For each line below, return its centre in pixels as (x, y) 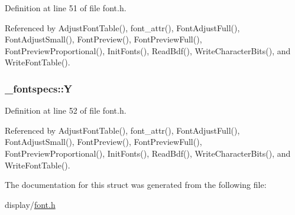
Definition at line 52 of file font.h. (66, 110)
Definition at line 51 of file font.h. (66, 8)
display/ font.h (30, 204)
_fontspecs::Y (39, 88)
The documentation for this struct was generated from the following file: (136, 185)
